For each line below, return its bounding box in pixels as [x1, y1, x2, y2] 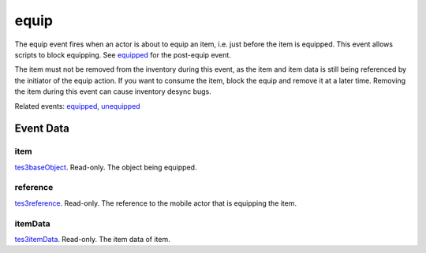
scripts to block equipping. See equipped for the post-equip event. [14, 50, 232, 59]
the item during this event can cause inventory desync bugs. [14, 87, 212, 96]
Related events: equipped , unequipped [14, 101, 141, 110]
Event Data [14, 122, 70, 136]
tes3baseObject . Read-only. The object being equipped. [14, 162, 197, 172]
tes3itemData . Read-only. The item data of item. [14, 234, 170, 244]
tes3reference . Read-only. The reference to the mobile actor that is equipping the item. [14, 198, 297, 208]
